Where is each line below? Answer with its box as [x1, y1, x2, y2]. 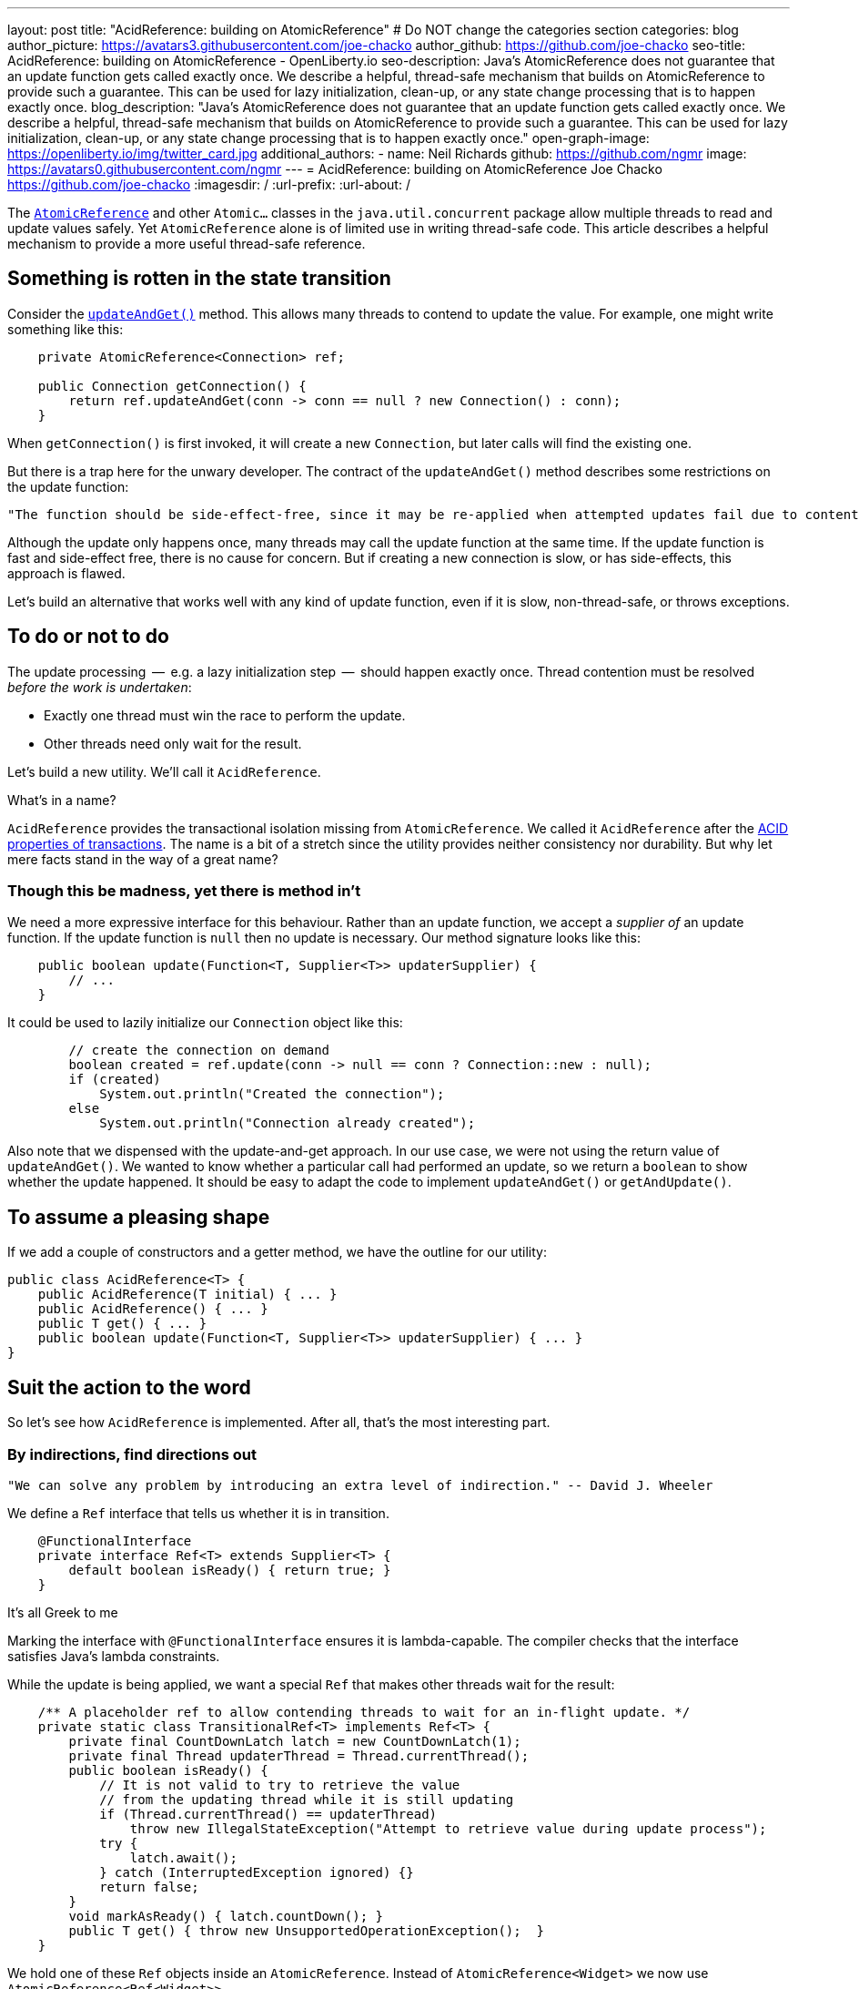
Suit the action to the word [7, 1375, 251, 1399]
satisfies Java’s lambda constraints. [7, 1647, 220, 1664]
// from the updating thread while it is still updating [99, 1791, 514, 1807]
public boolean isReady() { [68, 1762, 268, 1778]
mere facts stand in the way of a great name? [7, 851, 278, 867]
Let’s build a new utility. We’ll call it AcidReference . [7, 763, 321, 780]
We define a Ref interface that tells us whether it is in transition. [7, 1504, 389, 1521]
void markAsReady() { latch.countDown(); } [68, 1908, 384, 1923]
